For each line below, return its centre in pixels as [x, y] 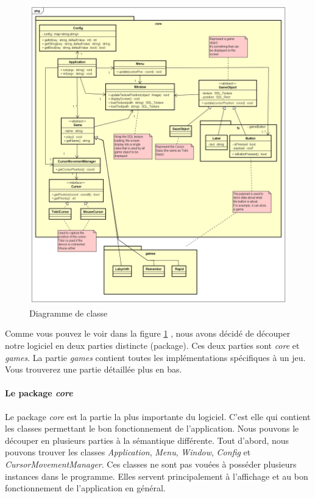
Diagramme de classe [69, 313]
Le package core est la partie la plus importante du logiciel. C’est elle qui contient [158, 416]
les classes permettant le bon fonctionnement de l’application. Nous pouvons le [152, 428]
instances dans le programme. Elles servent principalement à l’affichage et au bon [157, 476]
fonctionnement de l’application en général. [85, 488]
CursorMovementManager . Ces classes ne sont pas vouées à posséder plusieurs [151, 464]
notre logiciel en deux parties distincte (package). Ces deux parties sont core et [152, 345]
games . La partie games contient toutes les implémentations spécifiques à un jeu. [155, 357]
